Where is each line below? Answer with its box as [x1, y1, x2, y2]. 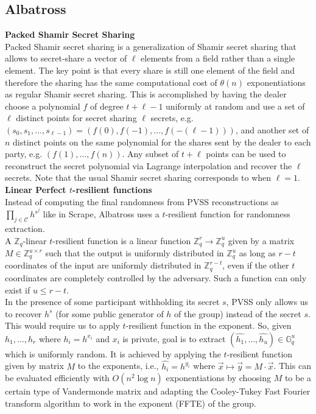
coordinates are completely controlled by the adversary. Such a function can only [5, 271, 307, 284]
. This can [273, 359, 311, 372]
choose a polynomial [5, 99, 80, 112]
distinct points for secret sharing [16, 111, 137, 124]
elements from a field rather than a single [141, 52, 295, 65]
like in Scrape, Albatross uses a [43, 208, 160, 220]
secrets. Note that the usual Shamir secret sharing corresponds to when [5, 171, 272, 184]
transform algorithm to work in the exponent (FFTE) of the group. [5, 396, 256, 409]
